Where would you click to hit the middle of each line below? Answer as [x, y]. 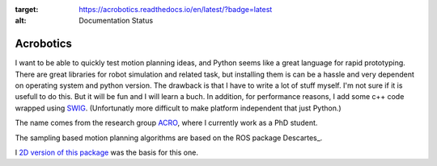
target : [27, 9]
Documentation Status [116, 21]
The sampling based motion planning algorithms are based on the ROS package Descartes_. [169, 138]
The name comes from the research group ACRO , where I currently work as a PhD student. [166, 123]
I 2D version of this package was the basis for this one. [106, 152]
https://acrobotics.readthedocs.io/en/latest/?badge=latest [176, 9]
